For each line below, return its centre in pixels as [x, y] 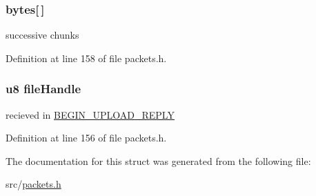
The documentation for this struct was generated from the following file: [158, 160]
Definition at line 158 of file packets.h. [86, 58]
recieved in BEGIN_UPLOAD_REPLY [90, 114]
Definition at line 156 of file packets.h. [86, 138]
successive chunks [42, 35]
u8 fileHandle [43, 89]
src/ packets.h [33, 184]
